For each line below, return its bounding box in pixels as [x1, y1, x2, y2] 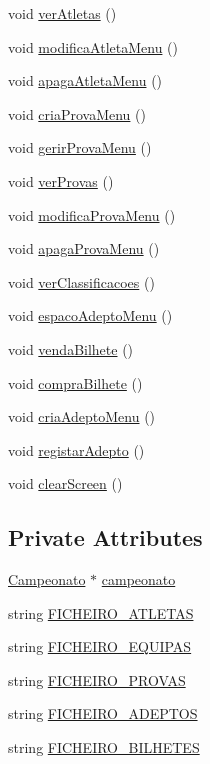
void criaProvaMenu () [8, 103, 146, 124]
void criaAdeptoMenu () [8, 406, 156, 427]
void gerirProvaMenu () [8, 137, 152, 158]
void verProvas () [8, 170, 114, 191]
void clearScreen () [8, 473, 123, 494]
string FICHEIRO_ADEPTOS [8, 703, 198, 724]
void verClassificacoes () [8, 271, 155, 292]
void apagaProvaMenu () [8, 238, 160, 259]
